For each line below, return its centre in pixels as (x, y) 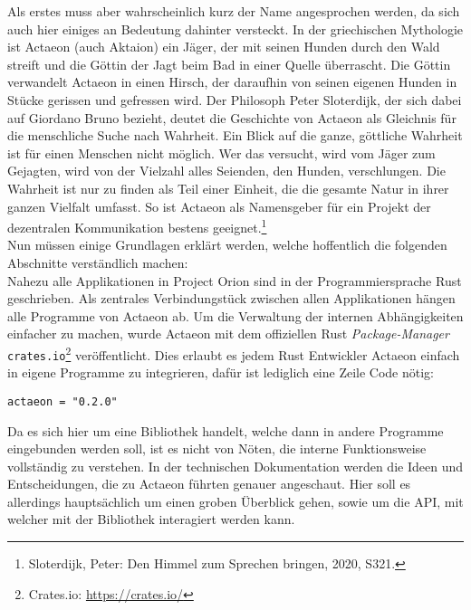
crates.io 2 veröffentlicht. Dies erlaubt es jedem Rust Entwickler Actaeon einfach (234, 353)
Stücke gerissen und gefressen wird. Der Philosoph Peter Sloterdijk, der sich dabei (235, 99)
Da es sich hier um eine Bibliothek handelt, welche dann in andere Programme (226, 430)
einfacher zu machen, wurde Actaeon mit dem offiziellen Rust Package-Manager (228, 334)
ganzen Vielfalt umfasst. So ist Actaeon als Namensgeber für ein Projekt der (219, 206)
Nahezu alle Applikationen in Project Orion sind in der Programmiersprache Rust (235, 280)
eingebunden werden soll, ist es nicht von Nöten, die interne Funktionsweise (217, 448)
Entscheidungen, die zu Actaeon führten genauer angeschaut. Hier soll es (209, 484)
